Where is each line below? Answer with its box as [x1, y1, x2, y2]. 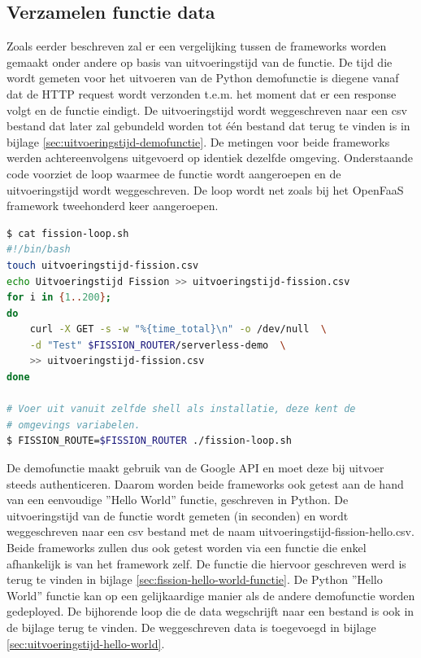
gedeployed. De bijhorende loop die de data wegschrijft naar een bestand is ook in [7, 603, 414, 620]
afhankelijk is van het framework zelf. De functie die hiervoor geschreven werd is [7, 555, 406, 572]
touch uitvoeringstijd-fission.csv [7, 259, 199, 271]
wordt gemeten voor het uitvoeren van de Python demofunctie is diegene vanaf [7, 69, 399, 86]
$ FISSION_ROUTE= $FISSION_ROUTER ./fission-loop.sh [7, 435, 292, 447]
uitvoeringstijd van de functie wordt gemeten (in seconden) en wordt [7, 507, 349, 524]
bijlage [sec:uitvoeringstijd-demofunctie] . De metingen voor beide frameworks [7, 133, 390, 150]
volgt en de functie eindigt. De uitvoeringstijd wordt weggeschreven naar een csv [7, 101, 407, 118]
